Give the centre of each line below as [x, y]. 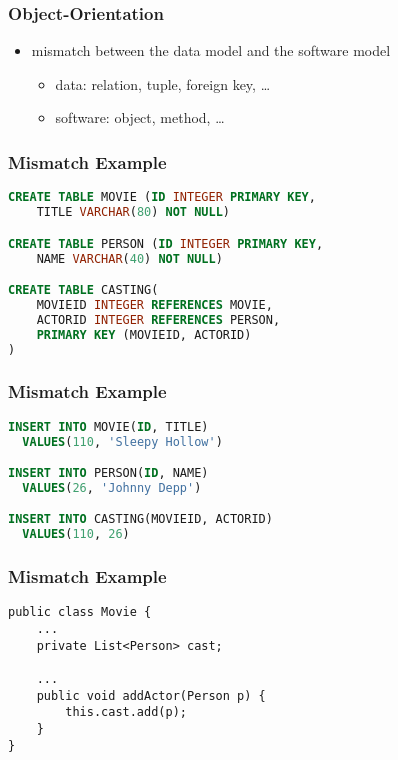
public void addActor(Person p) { [151, 695]
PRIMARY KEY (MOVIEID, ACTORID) [144, 334]
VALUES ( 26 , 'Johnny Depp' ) [112, 487]
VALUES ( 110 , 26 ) [76, 534]
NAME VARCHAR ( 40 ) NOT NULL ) [129, 258]
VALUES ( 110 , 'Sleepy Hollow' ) [122, 441]
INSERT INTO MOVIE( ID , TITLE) [108, 426]
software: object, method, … [140, 117]
